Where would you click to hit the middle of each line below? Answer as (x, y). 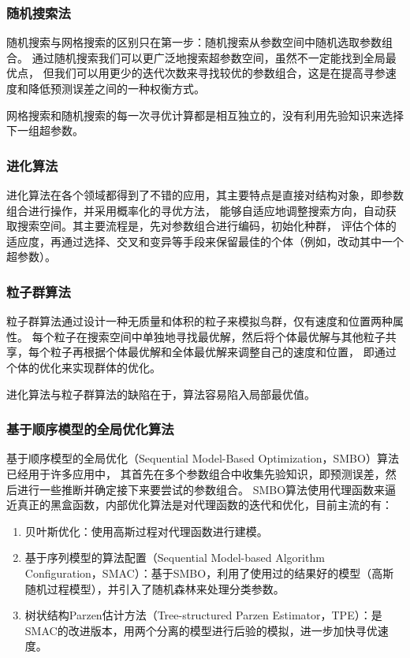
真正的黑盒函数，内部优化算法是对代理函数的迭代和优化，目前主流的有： (205, 505)
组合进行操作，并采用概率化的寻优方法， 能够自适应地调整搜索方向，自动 (196, 210)
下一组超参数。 (45, 130)
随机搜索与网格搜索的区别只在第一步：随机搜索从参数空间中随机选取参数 (194, 42)
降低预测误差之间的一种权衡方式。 (116, 88)
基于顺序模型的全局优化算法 (90, 429)
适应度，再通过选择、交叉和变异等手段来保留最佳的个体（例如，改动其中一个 (205, 241)
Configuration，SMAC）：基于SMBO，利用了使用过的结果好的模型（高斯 (209, 572)
